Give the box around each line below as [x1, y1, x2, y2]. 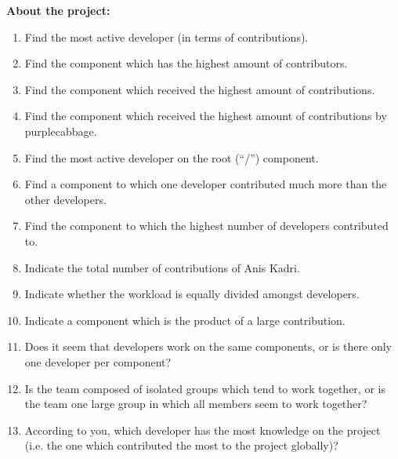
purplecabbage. [24, 122, 97, 139]
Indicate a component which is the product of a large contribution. [24, 311, 346, 328]
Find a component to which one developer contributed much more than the [24, 176, 387, 192]
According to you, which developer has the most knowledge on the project [24, 421, 381, 438]
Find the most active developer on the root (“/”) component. [24, 149, 319, 166]
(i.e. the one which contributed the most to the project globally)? [24, 437, 338, 454]
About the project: [6, 2, 110, 18]
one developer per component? [24, 353, 172, 370]
